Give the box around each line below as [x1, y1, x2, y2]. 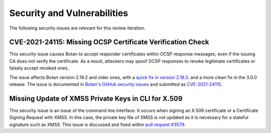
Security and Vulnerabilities [9, 7, 128, 18]
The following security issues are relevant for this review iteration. [9, 25, 146, 31]
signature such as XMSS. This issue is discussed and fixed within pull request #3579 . [9, 121, 186, 127]
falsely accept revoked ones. [9, 65, 69, 71]
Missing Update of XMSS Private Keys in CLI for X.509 [9, 94, 183, 102]
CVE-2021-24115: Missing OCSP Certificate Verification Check [9, 38, 209, 46]
